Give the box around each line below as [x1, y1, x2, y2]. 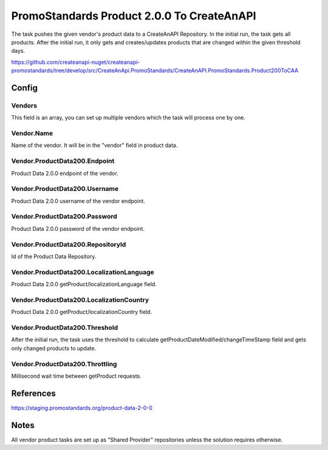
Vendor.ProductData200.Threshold [11, 324, 118, 332]
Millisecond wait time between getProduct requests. [11, 372, 142, 380]
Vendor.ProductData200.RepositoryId [11, 240, 126, 248]
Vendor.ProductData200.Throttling [11, 360, 117, 368]
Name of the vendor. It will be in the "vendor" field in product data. [11, 141, 178, 149]
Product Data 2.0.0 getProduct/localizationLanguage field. [11, 281, 157, 288]
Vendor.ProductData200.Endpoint [11, 157, 115, 165]
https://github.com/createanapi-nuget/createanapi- [11, 58, 140, 66]
